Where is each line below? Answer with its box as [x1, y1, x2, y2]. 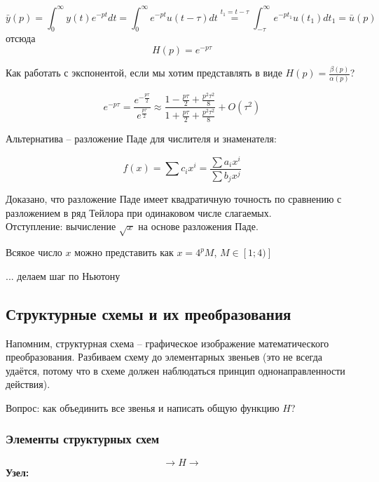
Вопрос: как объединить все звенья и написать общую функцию [6, 400, 280, 415]
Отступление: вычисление [6, 219, 116, 234]
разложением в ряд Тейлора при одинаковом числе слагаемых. [6, 205, 272, 220]
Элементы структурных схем [6, 430, 160, 448]
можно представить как [74, 245, 174, 260]
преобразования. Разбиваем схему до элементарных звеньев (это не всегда [6, 349, 322, 364]
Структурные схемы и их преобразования [6, 302, 291, 324]
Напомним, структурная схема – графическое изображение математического [6, 335, 329, 350]
